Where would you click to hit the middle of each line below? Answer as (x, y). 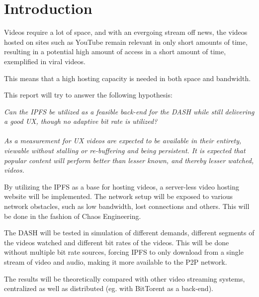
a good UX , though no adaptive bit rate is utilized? (81, 121)
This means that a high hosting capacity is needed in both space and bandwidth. (128, 78)
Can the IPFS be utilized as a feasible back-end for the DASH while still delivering (129, 111)
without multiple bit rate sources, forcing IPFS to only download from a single (124, 252)
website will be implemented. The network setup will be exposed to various (119, 196)
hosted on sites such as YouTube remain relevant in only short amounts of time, (126, 42)
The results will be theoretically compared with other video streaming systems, (125, 278)
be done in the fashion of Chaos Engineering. (73, 216)
